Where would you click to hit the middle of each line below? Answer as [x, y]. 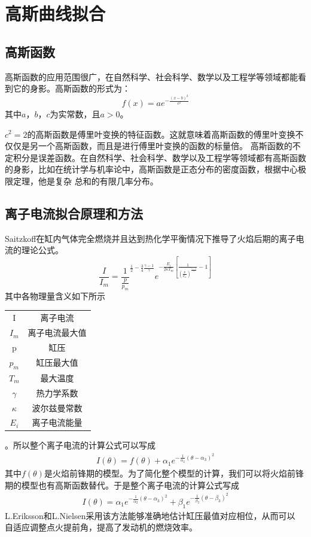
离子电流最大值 [57, 333]
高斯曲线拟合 [55, 13]
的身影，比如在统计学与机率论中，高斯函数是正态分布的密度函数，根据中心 [151, 169]
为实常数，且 [75, 113]
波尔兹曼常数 [57, 407]
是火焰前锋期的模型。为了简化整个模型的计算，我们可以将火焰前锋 [174, 473]
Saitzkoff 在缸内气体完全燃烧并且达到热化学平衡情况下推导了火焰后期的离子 [150, 238]
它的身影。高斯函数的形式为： [71, 88]
